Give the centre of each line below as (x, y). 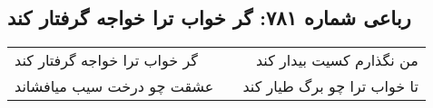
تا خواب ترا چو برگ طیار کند (330, 86)
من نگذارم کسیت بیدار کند (337, 60)
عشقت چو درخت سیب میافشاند (114, 86)
